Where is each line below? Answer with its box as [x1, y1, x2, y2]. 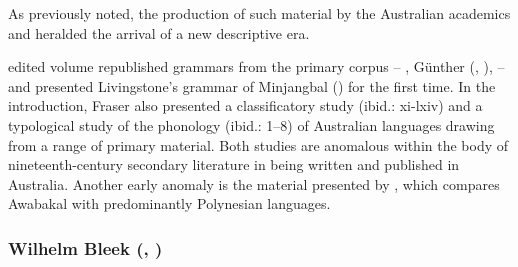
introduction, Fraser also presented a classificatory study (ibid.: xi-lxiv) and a [8, 95, 483, 116]
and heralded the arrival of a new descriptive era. [8, 22, 310, 43]
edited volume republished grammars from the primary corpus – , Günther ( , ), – [8, 56, 505, 77]
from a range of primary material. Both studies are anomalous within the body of [8, 134, 509, 155]
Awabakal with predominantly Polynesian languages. [8, 193, 331, 214]
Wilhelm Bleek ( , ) [8, 235, 163, 260]
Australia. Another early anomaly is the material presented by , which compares [8, 173, 500, 194]
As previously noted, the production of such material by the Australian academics [8, 3, 511, 23]
